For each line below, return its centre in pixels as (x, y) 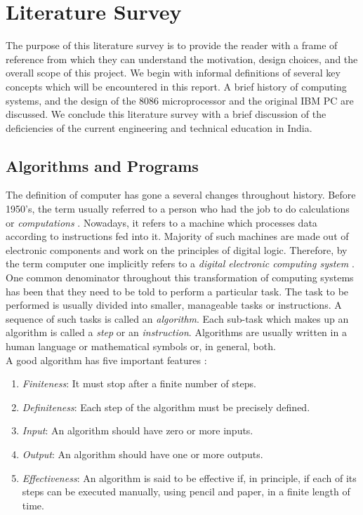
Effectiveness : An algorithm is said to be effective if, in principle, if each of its (189, 477)
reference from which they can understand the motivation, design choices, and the (182, 59)
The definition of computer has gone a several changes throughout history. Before (181, 195)
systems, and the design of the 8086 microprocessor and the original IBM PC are (180, 100)
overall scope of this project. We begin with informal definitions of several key (173, 73)
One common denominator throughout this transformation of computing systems (180, 277)
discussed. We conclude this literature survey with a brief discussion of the (166, 114)
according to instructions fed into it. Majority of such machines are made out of (177, 236)
